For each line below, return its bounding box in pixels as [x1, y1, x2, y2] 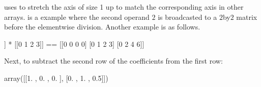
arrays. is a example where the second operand [4, 11, 150, 22]
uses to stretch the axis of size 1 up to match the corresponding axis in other [4, 2, 244, 12]
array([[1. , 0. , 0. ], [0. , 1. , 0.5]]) [4, 72, 108, 83]
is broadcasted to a [158, 11, 217, 22]
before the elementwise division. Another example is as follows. [4, 21, 200, 32]
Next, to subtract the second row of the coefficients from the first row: [4, 55, 223, 66]
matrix [236, 11, 257, 22]
